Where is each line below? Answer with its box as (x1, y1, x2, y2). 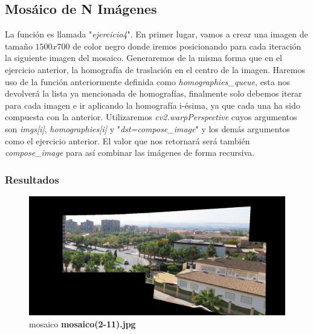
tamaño (5, 39, 33, 52)
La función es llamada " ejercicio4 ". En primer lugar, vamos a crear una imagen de (5, 28, 308, 40)
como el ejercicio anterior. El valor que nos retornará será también (5, 134, 250, 147)
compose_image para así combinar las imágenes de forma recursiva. (5, 146, 254, 159)
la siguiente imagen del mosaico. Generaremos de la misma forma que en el (5, 51, 282, 64)
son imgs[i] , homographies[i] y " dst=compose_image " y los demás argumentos (5, 122, 290, 135)
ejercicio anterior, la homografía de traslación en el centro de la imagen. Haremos (5, 63, 305, 75)
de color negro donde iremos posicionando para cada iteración (73, 39, 302, 52)
